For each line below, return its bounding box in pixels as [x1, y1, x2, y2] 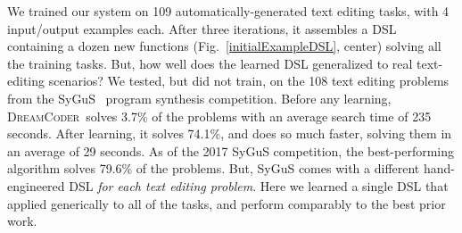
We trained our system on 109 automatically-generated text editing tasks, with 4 [7, 2, 450, 20]
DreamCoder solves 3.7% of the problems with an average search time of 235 [7, 106, 432, 125]
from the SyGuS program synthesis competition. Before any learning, [7, 88, 392, 107]
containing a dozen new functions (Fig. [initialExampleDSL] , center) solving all [7, 37, 441, 55]
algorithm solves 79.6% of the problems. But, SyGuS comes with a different [7, 159, 420, 178]
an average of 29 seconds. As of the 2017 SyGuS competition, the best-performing [7, 141, 455, 160]
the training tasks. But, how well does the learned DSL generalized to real [7, 54, 413, 72]
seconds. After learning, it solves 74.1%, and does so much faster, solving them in [7, 124, 452, 143]
